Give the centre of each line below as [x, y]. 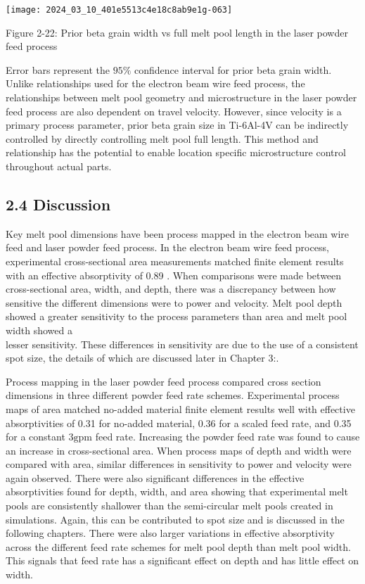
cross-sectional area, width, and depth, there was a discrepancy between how [171, 289]
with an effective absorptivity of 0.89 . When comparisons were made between [174, 275]
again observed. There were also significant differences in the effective [155, 477]
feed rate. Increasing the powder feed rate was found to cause [228, 437]
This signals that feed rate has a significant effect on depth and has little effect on [182, 560]
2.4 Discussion [58, 204]
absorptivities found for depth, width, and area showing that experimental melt [177, 491]
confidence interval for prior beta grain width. [233, 69]
